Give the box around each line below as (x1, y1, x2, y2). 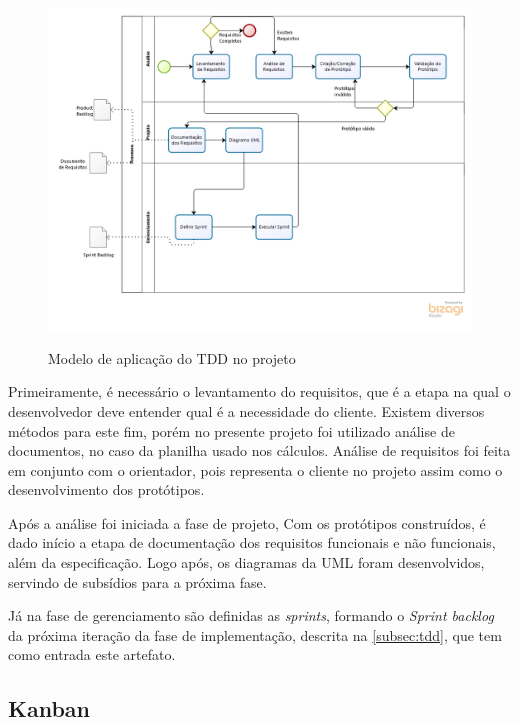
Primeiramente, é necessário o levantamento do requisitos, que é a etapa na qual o (8, 381, 511, 402)
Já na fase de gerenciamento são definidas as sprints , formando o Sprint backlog (8, 605, 494, 626)
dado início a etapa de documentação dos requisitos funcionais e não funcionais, (8, 532, 496, 553)
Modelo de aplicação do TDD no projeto (48, 347, 296, 368)
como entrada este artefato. (8, 644, 176, 665)
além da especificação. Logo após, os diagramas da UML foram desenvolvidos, (8, 552, 485, 573)
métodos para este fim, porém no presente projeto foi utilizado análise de (8, 420, 455, 441)
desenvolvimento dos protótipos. (8, 479, 205, 500)
